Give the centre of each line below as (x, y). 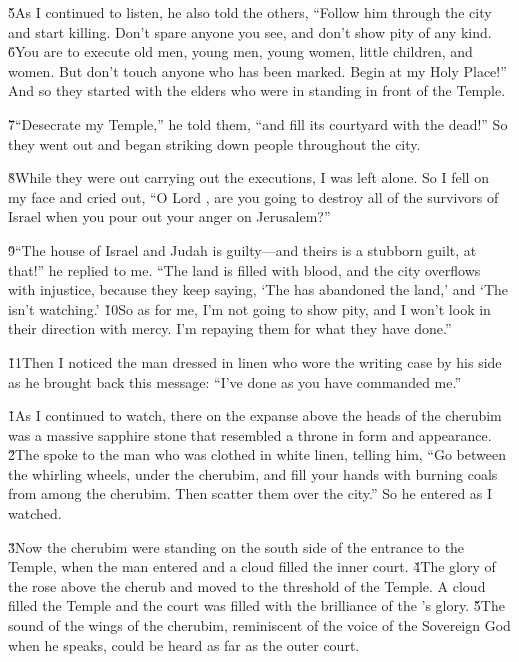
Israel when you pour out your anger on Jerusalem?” (169, 216)
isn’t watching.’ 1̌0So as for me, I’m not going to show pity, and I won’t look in (249, 308)
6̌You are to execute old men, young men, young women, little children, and (240, 51)
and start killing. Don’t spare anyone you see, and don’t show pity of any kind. (250, 31)
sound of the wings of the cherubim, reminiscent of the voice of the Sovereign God (259, 625)
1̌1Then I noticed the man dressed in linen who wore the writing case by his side (255, 361)
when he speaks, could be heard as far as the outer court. (184, 644)
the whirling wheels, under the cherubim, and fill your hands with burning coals (253, 473)
